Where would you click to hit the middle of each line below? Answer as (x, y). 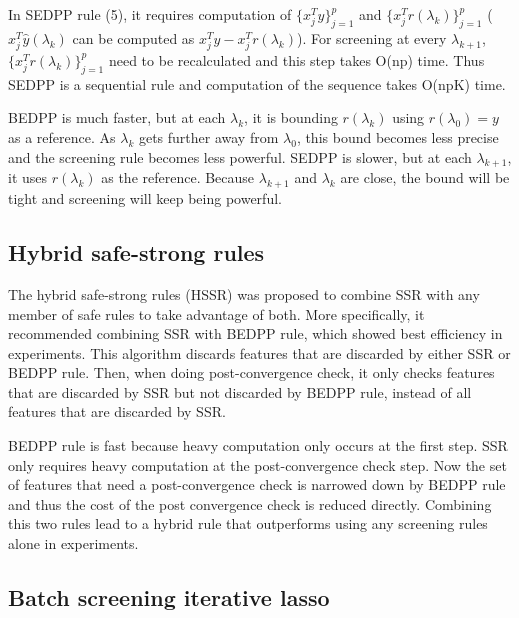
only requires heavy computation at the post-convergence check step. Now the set (257, 464)
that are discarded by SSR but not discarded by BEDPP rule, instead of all (240, 391)
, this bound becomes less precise (397, 136)
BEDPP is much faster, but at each (117, 117)
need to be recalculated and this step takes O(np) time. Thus (296, 59)
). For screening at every (371, 37)
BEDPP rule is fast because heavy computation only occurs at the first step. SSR (258, 445)
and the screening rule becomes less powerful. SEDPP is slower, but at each (240, 156)
